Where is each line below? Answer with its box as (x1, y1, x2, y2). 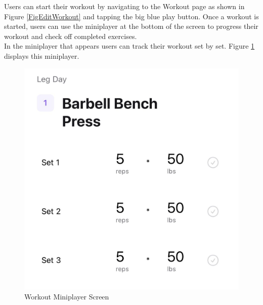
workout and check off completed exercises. (4, 30, 137, 41)
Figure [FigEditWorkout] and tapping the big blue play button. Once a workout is (4, 11, 259, 21)
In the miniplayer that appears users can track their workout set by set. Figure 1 (4, 41, 255, 51)
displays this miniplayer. (4, 50, 79, 61)
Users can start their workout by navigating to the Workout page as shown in (4, 1, 245, 11)
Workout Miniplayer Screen (24, 291, 109, 301)
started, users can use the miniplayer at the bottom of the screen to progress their (4, 21, 258, 31)
